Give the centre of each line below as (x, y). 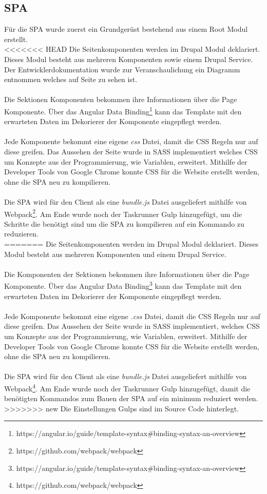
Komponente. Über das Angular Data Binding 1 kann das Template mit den (123, 110)
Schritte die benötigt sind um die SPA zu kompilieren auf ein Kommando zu (124, 223)
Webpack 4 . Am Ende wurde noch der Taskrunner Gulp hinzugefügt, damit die (127, 387)
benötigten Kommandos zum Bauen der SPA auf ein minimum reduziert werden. (131, 398)
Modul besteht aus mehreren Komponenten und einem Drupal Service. (115, 254)
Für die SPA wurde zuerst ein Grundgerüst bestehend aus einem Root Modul (126, 29)
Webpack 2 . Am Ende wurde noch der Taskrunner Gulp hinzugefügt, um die (123, 213)
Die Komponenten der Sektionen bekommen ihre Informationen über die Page (127, 274)
